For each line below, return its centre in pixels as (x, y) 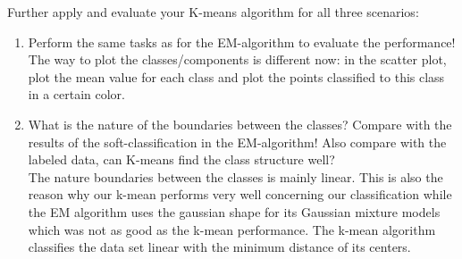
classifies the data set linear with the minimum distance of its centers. (219, 247)
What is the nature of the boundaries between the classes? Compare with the (240, 124)
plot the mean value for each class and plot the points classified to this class (236, 76)
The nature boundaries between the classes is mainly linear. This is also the (235, 176)
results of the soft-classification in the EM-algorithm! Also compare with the (237, 142)
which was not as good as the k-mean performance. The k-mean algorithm (232, 229)
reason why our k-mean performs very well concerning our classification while (240, 194)
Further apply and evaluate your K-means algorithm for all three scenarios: (213, 12)
